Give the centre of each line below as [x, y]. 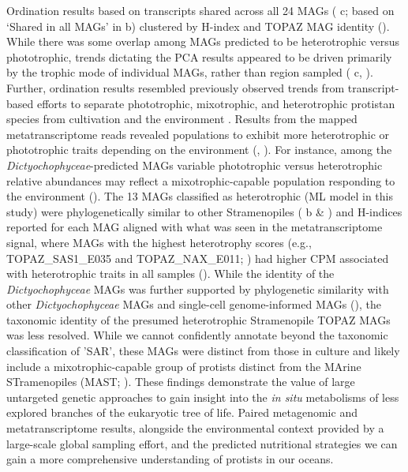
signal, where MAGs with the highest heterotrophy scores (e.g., [159, 242]
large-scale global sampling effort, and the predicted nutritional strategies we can [202, 443]
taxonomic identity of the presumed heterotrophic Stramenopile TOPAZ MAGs [198, 319]
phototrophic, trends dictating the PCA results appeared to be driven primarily [199, 56]
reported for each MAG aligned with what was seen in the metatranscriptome [195, 227]
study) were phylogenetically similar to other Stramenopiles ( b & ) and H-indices [204, 211]
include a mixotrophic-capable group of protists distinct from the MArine [184, 366]
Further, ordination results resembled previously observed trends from [176, 87]
